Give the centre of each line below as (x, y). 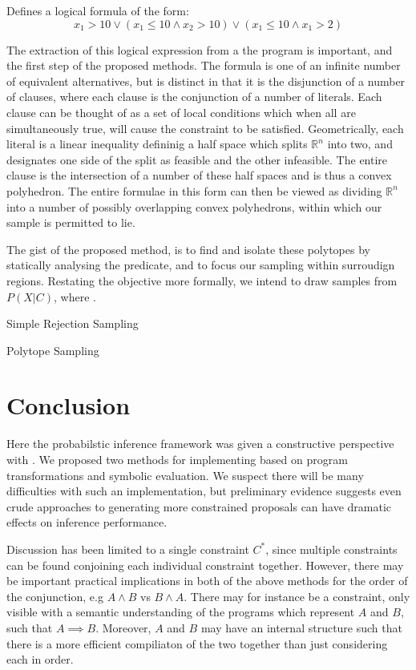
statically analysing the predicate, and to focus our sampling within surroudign (201, 265)
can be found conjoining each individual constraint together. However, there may (205, 565)
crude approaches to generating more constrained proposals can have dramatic (199, 506)
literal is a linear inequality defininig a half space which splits (157, 144)
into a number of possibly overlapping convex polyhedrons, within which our (194, 206)
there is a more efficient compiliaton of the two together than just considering (197, 643)
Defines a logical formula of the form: (98, 10)
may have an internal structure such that (301, 627)
